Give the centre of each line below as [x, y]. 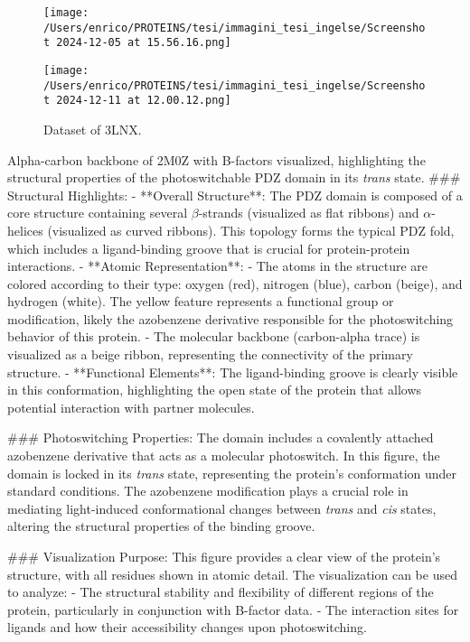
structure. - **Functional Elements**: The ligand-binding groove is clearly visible [233, 372]
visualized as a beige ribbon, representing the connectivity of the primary [210, 354]
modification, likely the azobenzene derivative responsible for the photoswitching [230, 318]
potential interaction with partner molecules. [131, 407]
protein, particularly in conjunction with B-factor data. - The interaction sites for [233, 609]
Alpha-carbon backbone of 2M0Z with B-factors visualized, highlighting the [216, 159]
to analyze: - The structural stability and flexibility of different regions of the [221, 592]
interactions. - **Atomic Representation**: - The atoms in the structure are [217, 266]
